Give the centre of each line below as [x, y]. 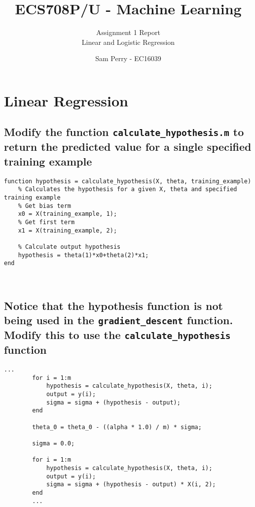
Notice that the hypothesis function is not [113, 305]
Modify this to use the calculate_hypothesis [117, 335]
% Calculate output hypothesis [69, 247]
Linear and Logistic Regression [128, 42]
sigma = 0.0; [54, 443]
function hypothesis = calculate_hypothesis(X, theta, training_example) [128, 181]
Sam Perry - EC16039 [128, 58]
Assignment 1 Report [128, 32]
